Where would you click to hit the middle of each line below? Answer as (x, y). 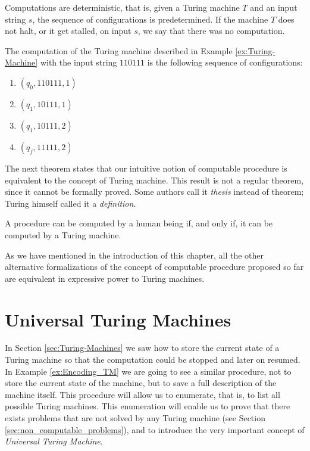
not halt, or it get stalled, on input (68, 31)
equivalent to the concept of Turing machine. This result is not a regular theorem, (154, 180)
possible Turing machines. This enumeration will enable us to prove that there (148, 406)
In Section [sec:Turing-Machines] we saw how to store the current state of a (142, 348)
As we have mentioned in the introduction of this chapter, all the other (134, 255)
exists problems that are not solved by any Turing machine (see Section (135, 418)
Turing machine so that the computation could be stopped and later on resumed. (153, 360)
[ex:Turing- (255, 50)
